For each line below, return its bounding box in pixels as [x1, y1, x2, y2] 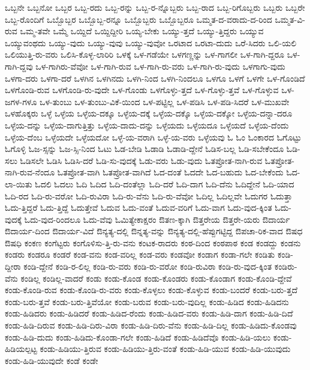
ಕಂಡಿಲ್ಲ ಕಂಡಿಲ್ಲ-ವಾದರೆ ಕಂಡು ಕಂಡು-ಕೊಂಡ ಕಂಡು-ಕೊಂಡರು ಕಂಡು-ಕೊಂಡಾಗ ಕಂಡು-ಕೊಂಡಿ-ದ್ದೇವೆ [20, 271, 292, 284]
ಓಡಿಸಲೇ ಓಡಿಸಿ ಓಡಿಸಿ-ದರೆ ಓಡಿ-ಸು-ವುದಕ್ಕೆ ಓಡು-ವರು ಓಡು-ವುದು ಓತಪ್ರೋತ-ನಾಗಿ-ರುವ [20, 154, 263, 166]
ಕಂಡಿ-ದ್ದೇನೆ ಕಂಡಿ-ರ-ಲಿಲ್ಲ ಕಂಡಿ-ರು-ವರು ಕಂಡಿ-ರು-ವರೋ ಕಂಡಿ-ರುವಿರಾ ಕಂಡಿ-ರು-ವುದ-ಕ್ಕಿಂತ [23, 260, 272, 273]
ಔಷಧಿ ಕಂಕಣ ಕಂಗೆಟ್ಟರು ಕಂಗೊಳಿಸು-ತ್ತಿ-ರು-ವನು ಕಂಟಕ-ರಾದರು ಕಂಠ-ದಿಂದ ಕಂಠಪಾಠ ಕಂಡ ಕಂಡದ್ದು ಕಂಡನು [5, 236, 301, 249]
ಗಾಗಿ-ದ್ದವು [5, 59, 33, 72]
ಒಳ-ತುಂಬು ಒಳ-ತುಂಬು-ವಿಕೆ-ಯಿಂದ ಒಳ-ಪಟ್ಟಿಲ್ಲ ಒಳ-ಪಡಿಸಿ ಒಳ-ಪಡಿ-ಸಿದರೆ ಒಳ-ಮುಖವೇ [40, 95, 290, 108]
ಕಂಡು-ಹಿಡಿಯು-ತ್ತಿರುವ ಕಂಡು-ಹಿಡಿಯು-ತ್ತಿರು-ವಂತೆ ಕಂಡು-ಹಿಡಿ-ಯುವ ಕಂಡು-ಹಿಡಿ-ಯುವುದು [40, 342, 291, 355]
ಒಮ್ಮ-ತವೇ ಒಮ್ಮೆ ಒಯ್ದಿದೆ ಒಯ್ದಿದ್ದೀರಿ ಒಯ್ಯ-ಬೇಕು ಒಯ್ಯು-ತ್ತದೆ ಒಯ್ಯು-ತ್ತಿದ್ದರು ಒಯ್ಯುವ [20, 25, 264, 37]
